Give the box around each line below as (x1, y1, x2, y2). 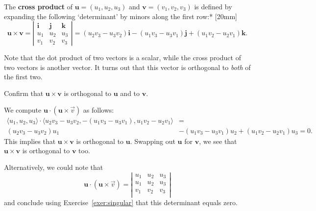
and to (120, 88, 140, 98)
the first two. (4, 71, 43, 82)
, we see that (199, 136, 237, 146)
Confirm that (4, 88, 44, 98)
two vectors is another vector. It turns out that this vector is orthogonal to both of (4, 62, 251, 72)
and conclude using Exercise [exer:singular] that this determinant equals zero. (4, 197, 238, 208)
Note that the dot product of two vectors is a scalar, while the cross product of (4, 52, 241, 63)
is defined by (194, 1, 232, 11)
